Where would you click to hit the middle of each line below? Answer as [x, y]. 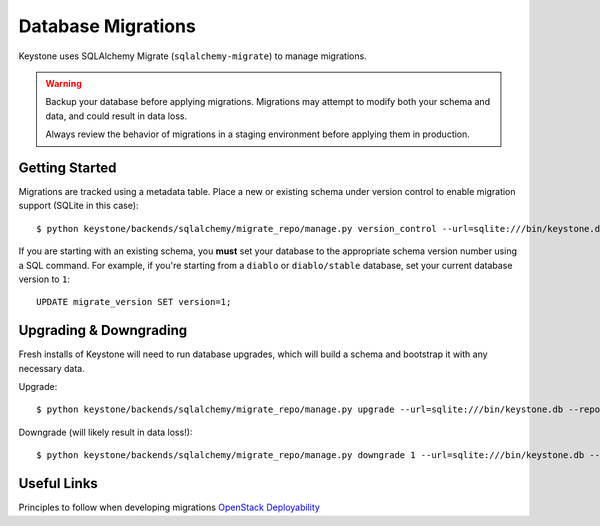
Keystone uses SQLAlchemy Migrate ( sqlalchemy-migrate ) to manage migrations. [192, 56]
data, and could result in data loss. [116, 116]
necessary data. [51, 368]
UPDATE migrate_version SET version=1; [134, 302]
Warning [63, 83]
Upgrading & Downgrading [103, 330]
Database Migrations [107, 26]
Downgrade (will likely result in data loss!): [105, 432]
